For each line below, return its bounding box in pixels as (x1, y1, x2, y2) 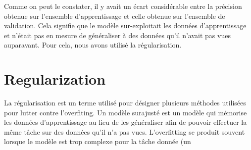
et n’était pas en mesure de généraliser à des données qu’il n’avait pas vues (4, 30, 231, 40)
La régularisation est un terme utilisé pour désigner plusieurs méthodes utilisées (4, 98, 246, 108)
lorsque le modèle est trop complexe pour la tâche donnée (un (4, 136, 191, 147)
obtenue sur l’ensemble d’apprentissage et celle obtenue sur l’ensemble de (4, 10, 225, 21)
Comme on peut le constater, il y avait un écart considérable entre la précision (4, 1, 242, 11)
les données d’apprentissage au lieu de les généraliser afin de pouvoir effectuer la (4, 117, 247, 127)
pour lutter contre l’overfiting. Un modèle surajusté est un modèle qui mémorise (4, 107, 247, 117)
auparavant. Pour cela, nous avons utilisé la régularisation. (4, 40, 182, 50)
